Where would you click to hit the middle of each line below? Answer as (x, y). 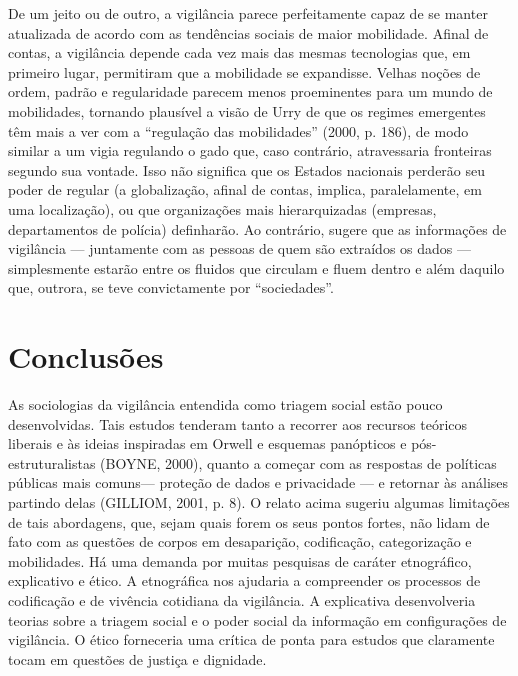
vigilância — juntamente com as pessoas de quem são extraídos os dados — (239, 248)
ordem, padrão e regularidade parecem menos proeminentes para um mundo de (250, 91)
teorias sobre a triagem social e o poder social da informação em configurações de (257, 619)
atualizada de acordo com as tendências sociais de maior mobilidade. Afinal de (248, 32)
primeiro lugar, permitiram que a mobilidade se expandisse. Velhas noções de (244, 71)
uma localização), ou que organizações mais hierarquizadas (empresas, (222, 208)
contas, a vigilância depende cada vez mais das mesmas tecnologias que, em (239, 52)
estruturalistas (52, 462)
